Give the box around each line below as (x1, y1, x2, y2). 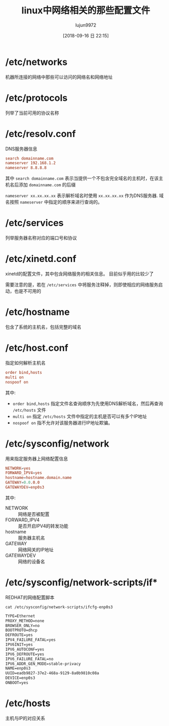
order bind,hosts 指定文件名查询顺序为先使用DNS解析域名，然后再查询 (12, 400, 163, 407)
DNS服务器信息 (5, 146, 37, 152)
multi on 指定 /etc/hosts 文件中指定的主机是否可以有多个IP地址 (12, 413, 147, 419)
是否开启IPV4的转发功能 (18, 522, 68, 529)
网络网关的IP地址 (18, 547, 54, 553)
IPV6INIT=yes (5, 642, 33, 648)
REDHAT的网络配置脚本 (5, 594, 55, 600)
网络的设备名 (18, 558, 45, 564)
